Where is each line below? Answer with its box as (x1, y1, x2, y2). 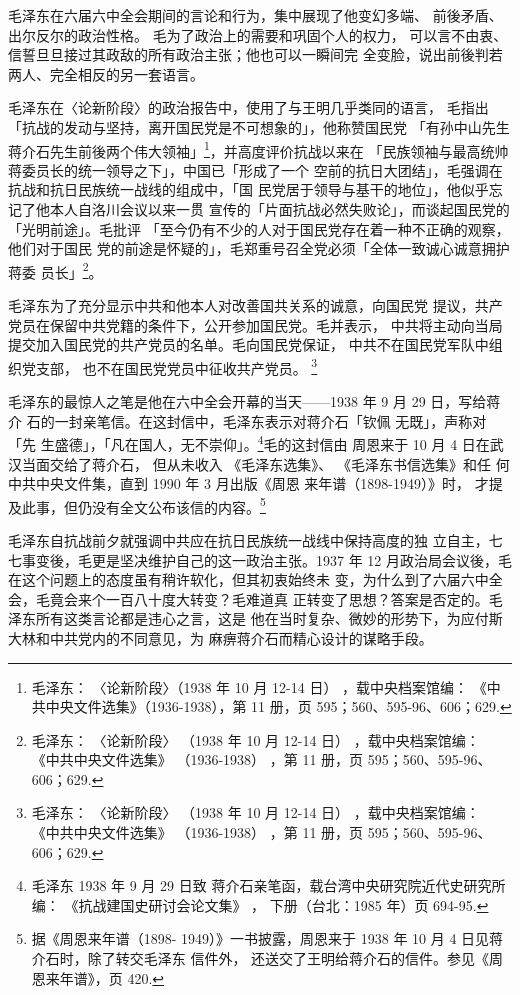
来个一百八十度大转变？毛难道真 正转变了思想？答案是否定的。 (77, 588, 489, 609)
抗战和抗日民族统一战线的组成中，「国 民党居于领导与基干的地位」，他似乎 (8, 179, 489, 200)
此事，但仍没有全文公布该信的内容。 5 (21, 493, 266, 517)
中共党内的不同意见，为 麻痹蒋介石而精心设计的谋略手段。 (49, 627, 433, 648)
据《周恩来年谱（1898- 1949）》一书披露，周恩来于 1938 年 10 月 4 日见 (31, 928, 490, 949)
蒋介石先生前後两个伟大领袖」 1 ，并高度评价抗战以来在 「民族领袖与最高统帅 (8, 137, 509, 161)
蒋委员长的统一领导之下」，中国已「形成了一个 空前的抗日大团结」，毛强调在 (8, 159, 503, 180)
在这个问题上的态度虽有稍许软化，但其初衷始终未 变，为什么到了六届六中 (8, 569, 489, 590)
